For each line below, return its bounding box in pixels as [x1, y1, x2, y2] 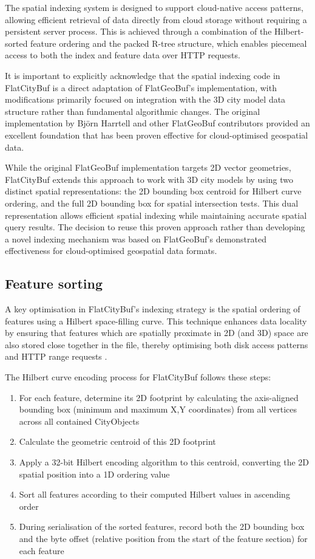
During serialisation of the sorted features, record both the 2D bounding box [19, 520, 305, 533]
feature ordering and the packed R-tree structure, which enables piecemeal [30, 36, 307, 49]
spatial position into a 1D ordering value [19, 467, 170, 480]
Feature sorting [5, 274, 103, 293]
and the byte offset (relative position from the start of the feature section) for [19, 532, 308, 544]
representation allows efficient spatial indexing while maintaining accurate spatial [5, 208, 307, 221]
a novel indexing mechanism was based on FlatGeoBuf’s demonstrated [5, 232, 267, 245]
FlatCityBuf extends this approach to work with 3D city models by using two [5, 173, 294, 185]
